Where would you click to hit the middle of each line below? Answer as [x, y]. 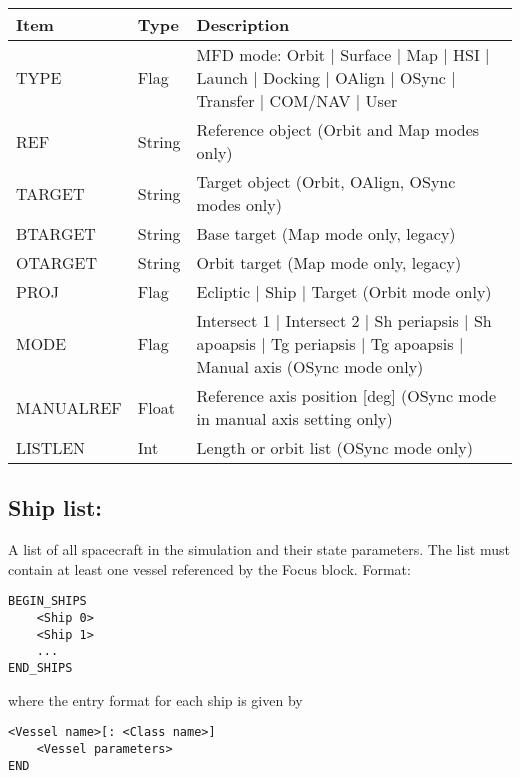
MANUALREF [69, 407]
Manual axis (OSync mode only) [310, 366]
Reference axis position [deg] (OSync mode [346, 395]
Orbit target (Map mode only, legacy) [329, 262]
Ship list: [55, 507]
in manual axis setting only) [294, 418]
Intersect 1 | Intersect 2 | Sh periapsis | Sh [344, 320]
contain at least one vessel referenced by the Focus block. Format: [209, 568]
